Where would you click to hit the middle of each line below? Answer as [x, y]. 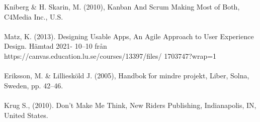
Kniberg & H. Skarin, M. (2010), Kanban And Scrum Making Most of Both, [122, 7]
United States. [26, 115]
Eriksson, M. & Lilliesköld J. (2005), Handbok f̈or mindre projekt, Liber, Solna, [127, 76]
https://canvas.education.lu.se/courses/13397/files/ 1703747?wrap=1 [110, 55]
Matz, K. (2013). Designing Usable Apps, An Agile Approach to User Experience [129, 36]
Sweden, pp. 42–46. [34, 85]
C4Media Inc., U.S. [34, 16]
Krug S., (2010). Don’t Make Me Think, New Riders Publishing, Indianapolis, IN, [130, 105]
